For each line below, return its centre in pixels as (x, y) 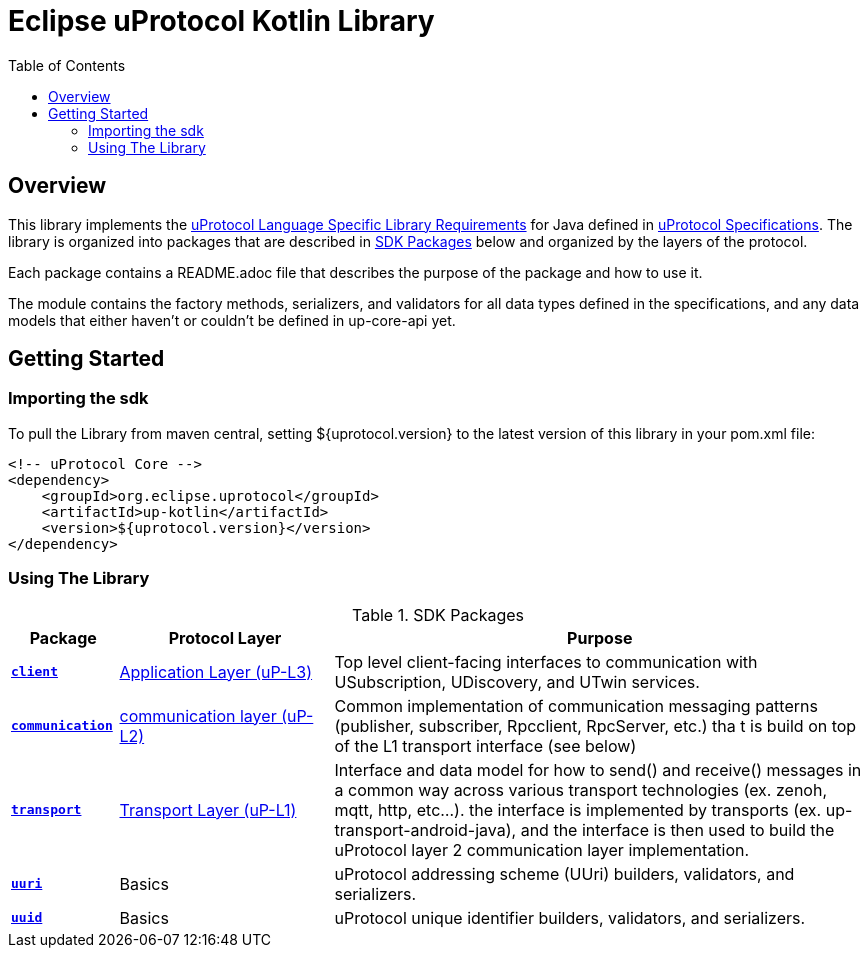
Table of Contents (67, 65)
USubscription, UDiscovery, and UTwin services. (517, 681)
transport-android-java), (425, 829)
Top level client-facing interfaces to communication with (546, 661)
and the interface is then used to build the (677, 829)
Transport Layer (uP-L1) (208, 809)
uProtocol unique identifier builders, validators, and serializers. (570, 917)
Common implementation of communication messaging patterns (576, 705)
